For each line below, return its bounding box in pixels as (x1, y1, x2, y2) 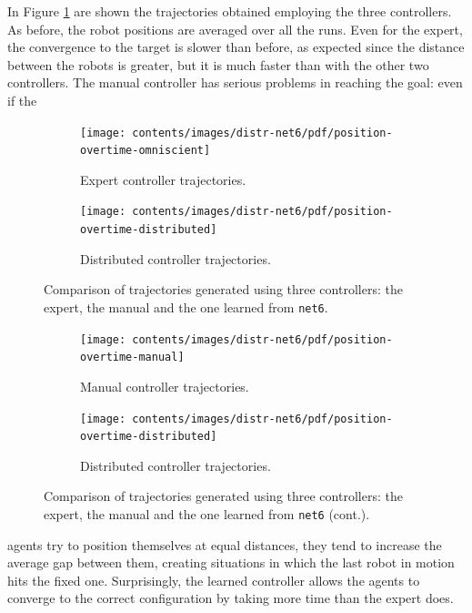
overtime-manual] (80, 351, 185, 364)
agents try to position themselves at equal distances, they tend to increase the (7, 535, 442, 554)
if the (7, 90, 37, 109)
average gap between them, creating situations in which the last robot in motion (7, 553, 455, 572)
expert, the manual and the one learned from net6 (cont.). (44, 505, 370, 524)
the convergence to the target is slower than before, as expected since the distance (7, 37, 465, 56)
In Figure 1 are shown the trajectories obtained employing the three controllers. (7, 2, 452, 20)
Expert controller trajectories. (80, 169, 246, 189)
